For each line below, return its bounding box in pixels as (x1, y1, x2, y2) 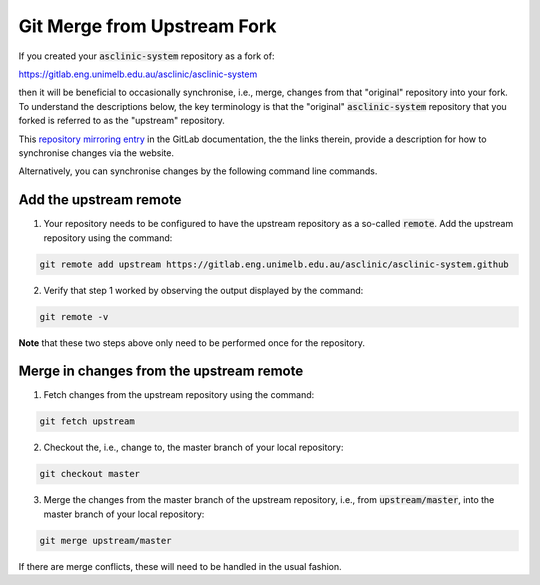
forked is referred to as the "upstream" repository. (18, 115, 225, 127)
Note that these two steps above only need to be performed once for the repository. (18, 336, 365, 349)
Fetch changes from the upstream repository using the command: (43, 389, 315, 401)
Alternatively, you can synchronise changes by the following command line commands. (18, 165, 378, 177)
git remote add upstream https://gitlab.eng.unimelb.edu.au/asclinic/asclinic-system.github (39, 258, 509, 270)
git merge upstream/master (39, 535, 172, 546)
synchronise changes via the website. (18, 146, 175, 159)
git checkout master (39, 468, 140, 480)
